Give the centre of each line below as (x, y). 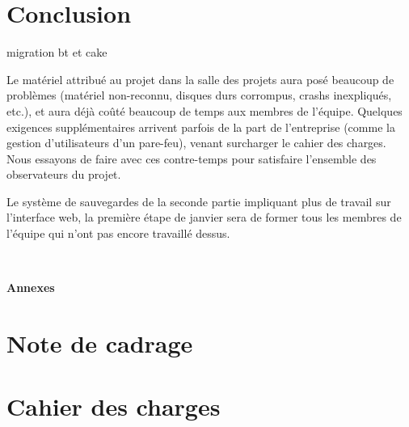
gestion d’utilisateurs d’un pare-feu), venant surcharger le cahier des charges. (196, 143)
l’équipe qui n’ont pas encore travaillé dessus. (118, 233)
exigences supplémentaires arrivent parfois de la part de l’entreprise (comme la (201, 127)
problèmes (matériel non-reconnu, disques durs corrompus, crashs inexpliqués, (199, 95)
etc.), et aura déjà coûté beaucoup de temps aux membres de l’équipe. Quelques (204, 110)
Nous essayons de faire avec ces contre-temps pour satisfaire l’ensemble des (192, 158)
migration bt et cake (57, 52)
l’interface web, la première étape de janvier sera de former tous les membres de (204, 217)
